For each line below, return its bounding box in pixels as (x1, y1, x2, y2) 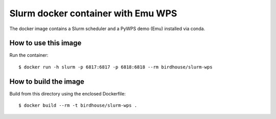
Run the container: (9, 52, 49, 58)
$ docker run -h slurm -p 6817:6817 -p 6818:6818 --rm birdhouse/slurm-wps (18, 64, 213, 70)
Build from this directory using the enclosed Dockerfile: (9, 90, 126, 97)
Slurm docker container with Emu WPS (9, 8, 177, 19)
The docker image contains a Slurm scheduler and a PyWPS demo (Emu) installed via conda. (9, 26, 205, 32)
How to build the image (9, 77, 84, 86)
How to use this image (9, 39, 82, 47)
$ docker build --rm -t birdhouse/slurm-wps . (18, 103, 137, 108)
